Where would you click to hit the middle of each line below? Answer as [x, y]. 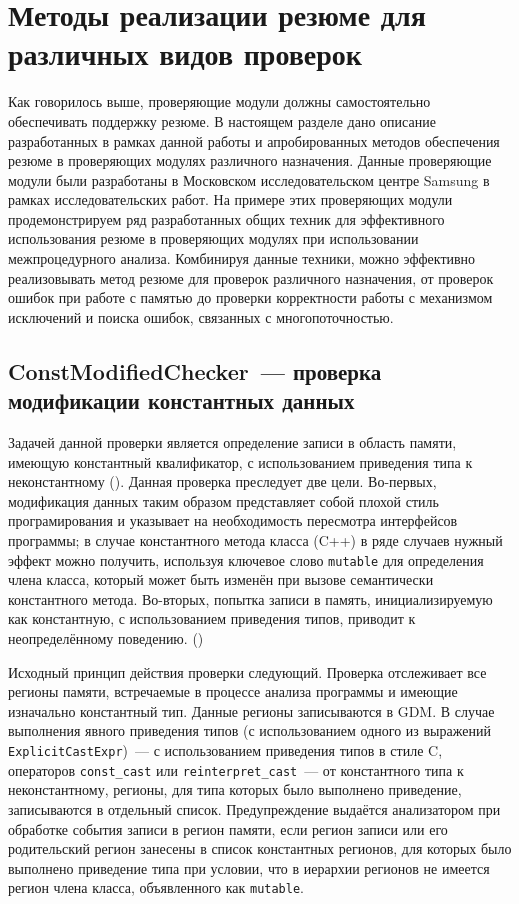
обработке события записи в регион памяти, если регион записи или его [228, 828]
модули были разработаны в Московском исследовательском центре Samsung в [249, 179]
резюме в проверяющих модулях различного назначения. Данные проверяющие [250, 160]
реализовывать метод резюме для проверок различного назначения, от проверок [251, 277]
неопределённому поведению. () [106, 638]
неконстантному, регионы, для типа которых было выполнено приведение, [235, 789]
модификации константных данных [181, 400]
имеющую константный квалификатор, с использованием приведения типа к [240, 461]
